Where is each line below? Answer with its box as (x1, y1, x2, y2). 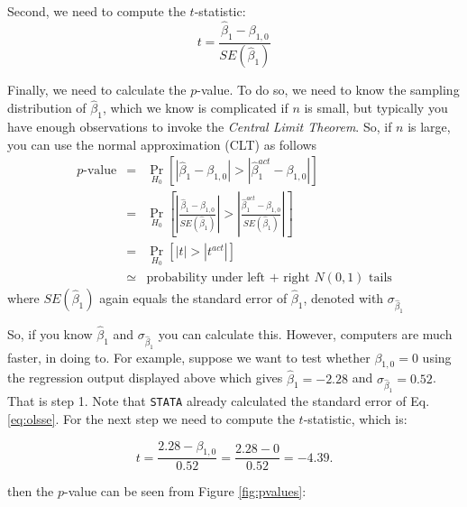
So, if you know (7, 324, 93, 343)
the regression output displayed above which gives (7, 368, 283, 387)
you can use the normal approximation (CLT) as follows (7, 134, 317, 153)
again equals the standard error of (99, 289, 288, 308)
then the (7, 482, 54, 501)
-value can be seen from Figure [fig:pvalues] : (64, 482, 307, 501)
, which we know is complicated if (102, 98, 288, 117)
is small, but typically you (304, 98, 448, 117)
